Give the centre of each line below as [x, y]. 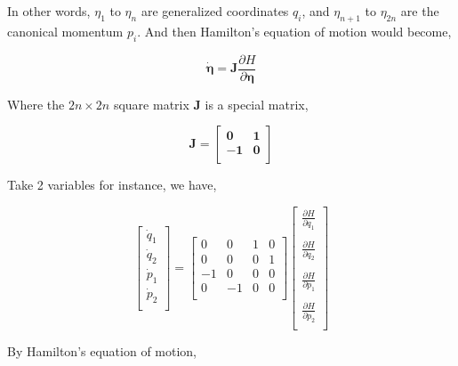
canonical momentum [65, 31]
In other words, [49, 11]
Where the [36, 104]
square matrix [151, 104]
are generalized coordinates [215, 11]
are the [420, 11]
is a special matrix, [257, 104]
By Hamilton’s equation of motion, [102, 351]
